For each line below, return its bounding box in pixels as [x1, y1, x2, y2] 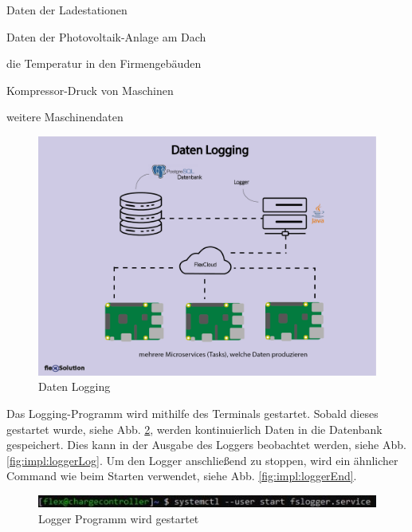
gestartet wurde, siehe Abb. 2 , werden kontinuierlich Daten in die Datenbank [6, 420, 383, 437]
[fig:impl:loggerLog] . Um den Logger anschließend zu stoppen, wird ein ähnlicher [6, 451, 398, 468]
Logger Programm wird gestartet [38, 510, 199, 527]
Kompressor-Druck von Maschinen [6, 81, 174, 98]
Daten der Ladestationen [6, 2, 128, 18]
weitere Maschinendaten [6, 108, 124, 125]
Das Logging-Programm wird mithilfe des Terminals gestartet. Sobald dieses [6, 404, 379, 421]
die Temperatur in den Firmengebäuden [6, 55, 202, 72]
